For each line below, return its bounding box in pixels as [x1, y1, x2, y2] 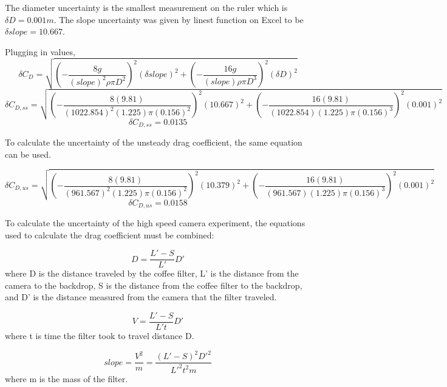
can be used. [5, 147, 51, 160]
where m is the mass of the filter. [5, 372, 128, 385]
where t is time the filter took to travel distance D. [5, 329, 194, 342]
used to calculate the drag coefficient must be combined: [5, 228, 214, 241]
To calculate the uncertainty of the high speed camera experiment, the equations [5, 216, 305, 229]
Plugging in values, [5, 45, 75, 58]
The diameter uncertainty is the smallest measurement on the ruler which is [5, 1, 288, 13]
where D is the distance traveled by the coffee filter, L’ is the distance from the [5, 267, 299, 280]
